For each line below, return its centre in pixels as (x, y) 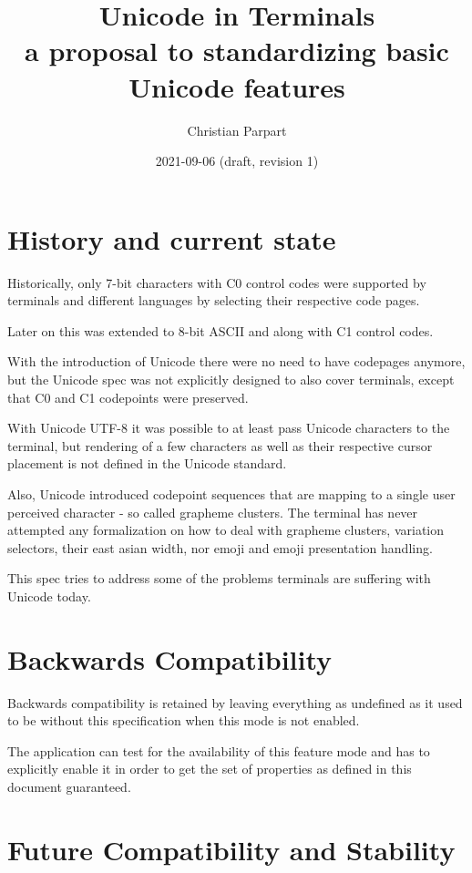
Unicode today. (49, 596)
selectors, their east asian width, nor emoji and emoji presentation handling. (220, 547)
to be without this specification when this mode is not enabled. (184, 720)
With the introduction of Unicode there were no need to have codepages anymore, (236, 361)
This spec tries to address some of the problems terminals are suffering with (219, 578)
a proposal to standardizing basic (237, 51)
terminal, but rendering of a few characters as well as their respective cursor (220, 445)
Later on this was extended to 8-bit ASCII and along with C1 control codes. (221, 330)
